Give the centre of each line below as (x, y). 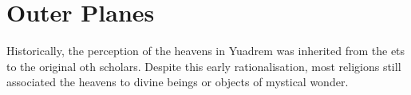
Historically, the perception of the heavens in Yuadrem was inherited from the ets (206, 51)
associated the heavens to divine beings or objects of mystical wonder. (178, 82)
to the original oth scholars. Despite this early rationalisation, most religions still (204, 66)
